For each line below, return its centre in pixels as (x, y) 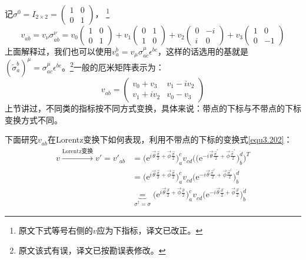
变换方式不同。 (34, 119)
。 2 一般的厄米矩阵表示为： (113, 66)
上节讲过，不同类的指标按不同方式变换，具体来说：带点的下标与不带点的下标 (153, 108)
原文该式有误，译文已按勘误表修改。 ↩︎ (92, 250)
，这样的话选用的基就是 (203, 51)
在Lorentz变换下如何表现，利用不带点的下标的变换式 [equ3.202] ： (170, 139)
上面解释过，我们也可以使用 (58, 51)
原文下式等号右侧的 (56, 230)
